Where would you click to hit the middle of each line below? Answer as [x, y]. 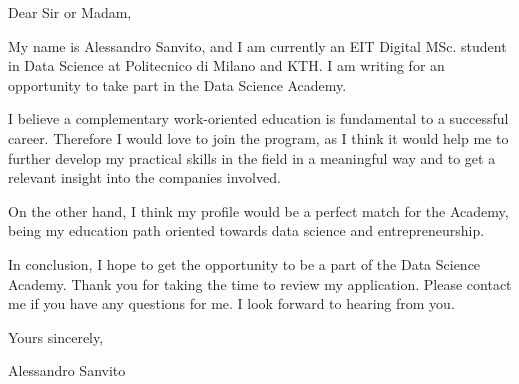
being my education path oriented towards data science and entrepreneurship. [246, 230]
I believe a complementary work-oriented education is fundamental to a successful [258, 118]
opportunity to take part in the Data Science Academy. [177, 84]
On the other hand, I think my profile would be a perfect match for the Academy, [258, 210]
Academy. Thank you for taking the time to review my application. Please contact [260, 283]
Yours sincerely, [56, 336]
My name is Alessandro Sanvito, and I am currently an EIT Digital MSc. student [257, 45]
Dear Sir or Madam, [70, 12]
